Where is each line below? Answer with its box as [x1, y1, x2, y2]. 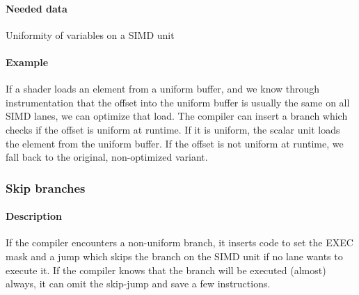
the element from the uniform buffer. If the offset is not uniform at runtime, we [6, 136, 344, 150]
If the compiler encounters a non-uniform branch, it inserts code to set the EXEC [6, 235, 353, 250]
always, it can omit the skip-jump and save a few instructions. [6, 276, 271, 291]
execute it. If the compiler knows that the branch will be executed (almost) [6, 262, 326, 277]
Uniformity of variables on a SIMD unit [6, 27, 175, 42]
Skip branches [6, 179, 86, 196]
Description [6, 209, 63, 223]
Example [6, 54, 49, 69]
